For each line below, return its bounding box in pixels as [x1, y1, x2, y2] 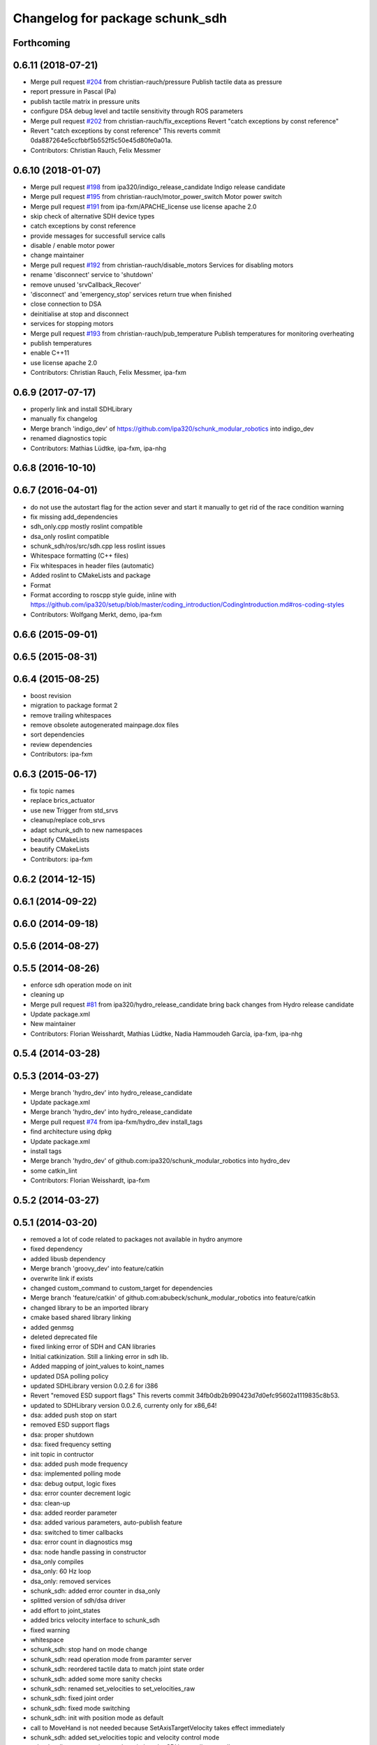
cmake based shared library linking [30, 1313, 132, 1322]
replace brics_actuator [30, 796, 95, 805]
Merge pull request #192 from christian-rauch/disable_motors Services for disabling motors [30, 260, 294, 269]
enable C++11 [30, 349, 70, 357]
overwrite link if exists [30, 1274, 94, 1282]
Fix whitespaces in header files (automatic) [30, 561, 154, 570]
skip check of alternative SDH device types [30, 211, 155, 220]
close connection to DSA [30, 300, 102, 309]
